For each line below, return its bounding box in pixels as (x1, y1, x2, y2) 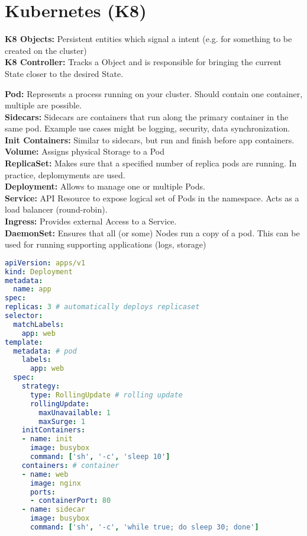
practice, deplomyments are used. (5, 168, 125, 181)
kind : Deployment (5, 267, 73, 276)
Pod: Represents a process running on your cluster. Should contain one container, (5, 87, 303, 100)
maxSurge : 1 (38, 417, 86, 426)
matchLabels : (13, 320, 64, 329)
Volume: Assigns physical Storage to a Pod (5, 145, 165, 158)
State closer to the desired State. (5, 67, 124, 79)
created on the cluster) (5, 44, 87, 56)
